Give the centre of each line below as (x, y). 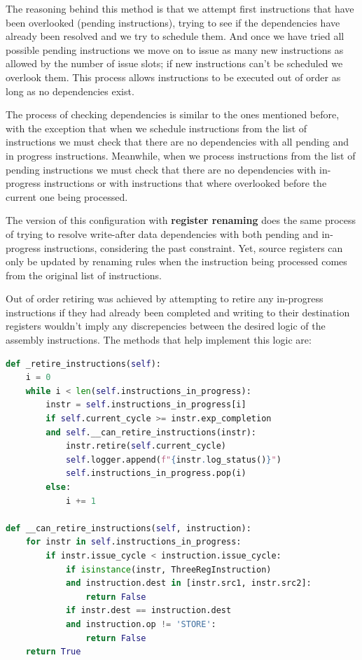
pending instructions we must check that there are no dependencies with (161, 169)
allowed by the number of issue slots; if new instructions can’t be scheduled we (174, 63)
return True (53, 652)
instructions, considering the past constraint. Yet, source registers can (193, 247)
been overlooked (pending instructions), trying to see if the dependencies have (173, 22)
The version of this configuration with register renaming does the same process (181, 220)
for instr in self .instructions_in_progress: (133, 542)
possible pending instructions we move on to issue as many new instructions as (175, 49)
